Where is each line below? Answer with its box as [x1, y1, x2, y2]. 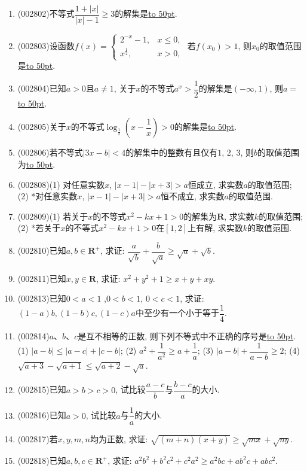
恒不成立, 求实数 [160, 190, 225, 202]
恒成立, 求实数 [188, 178, 244, 190]
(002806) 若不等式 [17, 146, 83, 159]
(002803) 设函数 [17, 39, 75, 51]
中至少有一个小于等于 [136, 306, 220, 319]
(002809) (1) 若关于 [17, 209, 88, 222]
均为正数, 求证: [90, 432, 148, 445]
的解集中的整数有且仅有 [125, 146, 218, 159]
